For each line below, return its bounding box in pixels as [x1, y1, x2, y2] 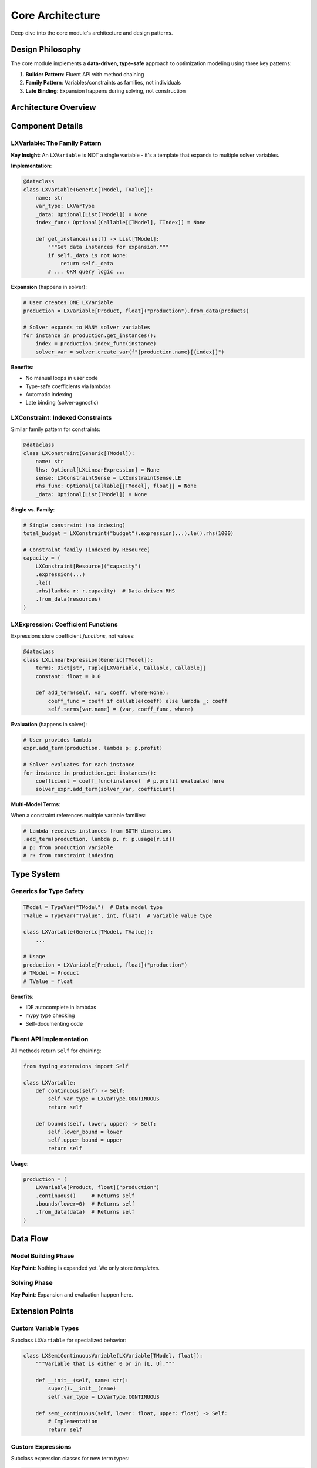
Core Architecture [11, 9, 101, 22]
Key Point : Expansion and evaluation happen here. [11, 1291, 133, 1298]
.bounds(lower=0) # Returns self [35, 1200, 135, 1207]
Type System [11, 869, 60, 879]
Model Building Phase [11, 1252, 75, 1260]
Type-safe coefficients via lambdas [25, 382, 111, 390]
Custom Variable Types [11, 1324, 79, 1332]
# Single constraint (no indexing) [23, 521, 126, 528]
